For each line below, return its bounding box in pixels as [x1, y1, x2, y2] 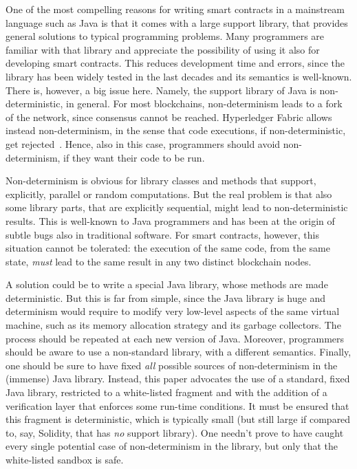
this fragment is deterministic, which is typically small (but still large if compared [6, 412, 351, 426]
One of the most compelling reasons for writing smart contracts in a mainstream [6, 2, 345, 16]
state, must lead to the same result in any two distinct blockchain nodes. [6, 254, 312, 268]
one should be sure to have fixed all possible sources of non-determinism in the [6, 358, 338, 372]
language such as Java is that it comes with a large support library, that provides [6, 15, 348, 30]
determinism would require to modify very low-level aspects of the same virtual [6, 304, 340, 318]
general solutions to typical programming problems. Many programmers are [6, 29, 325, 43]
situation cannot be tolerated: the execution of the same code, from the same [6, 241, 330, 255]
